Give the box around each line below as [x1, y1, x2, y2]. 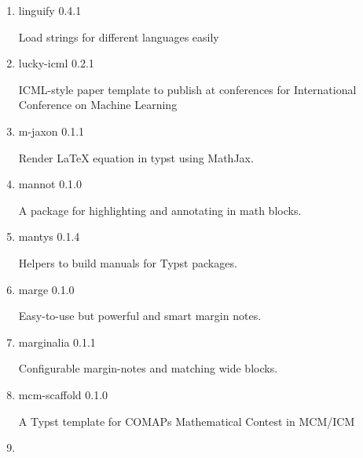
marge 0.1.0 [18, 281, 75, 297]
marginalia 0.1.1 [18, 333, 96, 350]
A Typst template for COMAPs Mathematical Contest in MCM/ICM [18, 413, 355, 429]
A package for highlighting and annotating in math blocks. [18, 202, 302, 218]
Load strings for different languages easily [18, 28, 219, 45]
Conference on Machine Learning [18, 96, 178, 113]
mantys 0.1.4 [18, 228, 80, 245]
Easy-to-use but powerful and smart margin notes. [18, 307, 262, 324]
